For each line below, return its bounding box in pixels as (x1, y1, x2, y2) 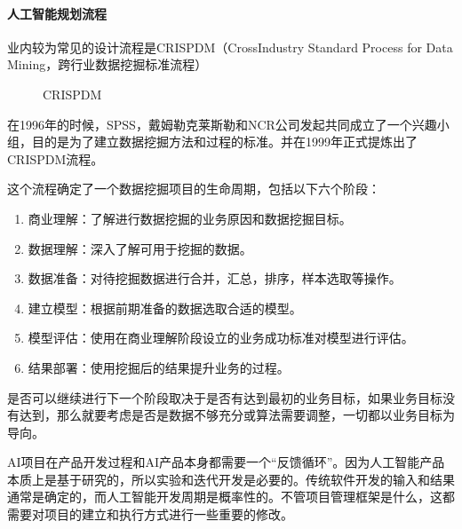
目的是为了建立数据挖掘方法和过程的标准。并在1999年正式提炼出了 (31, 132, 418, 151)
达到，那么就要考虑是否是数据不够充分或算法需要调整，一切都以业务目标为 (19, 406, 455, 424)
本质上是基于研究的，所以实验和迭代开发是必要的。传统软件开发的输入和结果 (7, 470, 455, 488)
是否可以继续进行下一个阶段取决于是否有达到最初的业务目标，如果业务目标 (7, 388, 442, 407)
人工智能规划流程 (7, 4, 107, 22)
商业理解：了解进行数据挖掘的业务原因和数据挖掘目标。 (28, 209, 352, 227)
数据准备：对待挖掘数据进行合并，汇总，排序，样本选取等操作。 (28, 269, 402, 288)
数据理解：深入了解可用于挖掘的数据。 (28, 239, 252, 257)
